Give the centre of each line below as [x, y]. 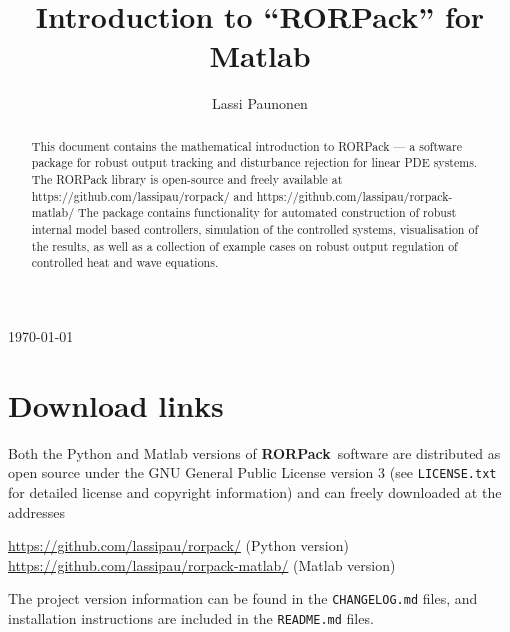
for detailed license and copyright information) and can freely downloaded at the [255, 491]
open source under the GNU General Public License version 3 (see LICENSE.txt [252, 472]
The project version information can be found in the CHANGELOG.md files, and [243, 598]
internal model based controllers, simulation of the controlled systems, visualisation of [255, 228]
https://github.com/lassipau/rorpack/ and [142, 195]
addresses [37, 511]
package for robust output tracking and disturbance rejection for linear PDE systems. [254, 162]
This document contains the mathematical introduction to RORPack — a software [246, 145]
